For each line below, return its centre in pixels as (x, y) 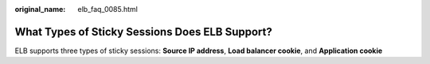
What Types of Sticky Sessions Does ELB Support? (143, 32)
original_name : (40, 9)
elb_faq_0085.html (108, 9)
